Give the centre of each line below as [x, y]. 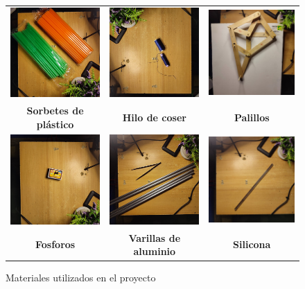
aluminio [155, 251]
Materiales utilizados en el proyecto [81, 278]
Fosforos [55, 244]
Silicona [252, 244]
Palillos [252, 117]
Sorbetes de [55, 110]
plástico [55, 124]
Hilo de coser [154, 117]
